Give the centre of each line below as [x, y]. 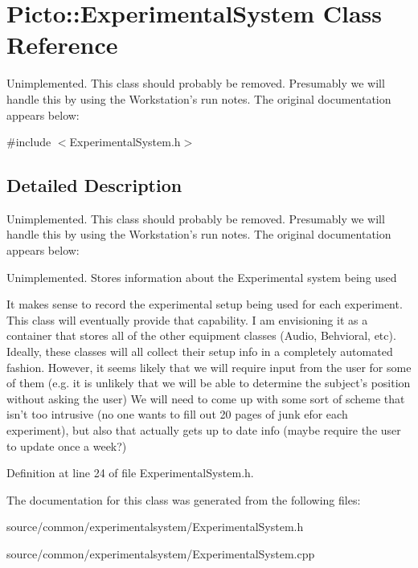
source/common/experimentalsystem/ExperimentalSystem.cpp [161, 553]
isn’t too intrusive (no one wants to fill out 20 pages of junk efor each [177, 414]
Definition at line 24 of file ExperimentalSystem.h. [130, 473]
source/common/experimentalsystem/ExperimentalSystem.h [155, 527]
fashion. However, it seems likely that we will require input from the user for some [209, 367]
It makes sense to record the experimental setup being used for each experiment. [205, 304]
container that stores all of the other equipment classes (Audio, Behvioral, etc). [201, 335]
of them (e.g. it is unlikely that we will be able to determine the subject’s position [209, 383]
